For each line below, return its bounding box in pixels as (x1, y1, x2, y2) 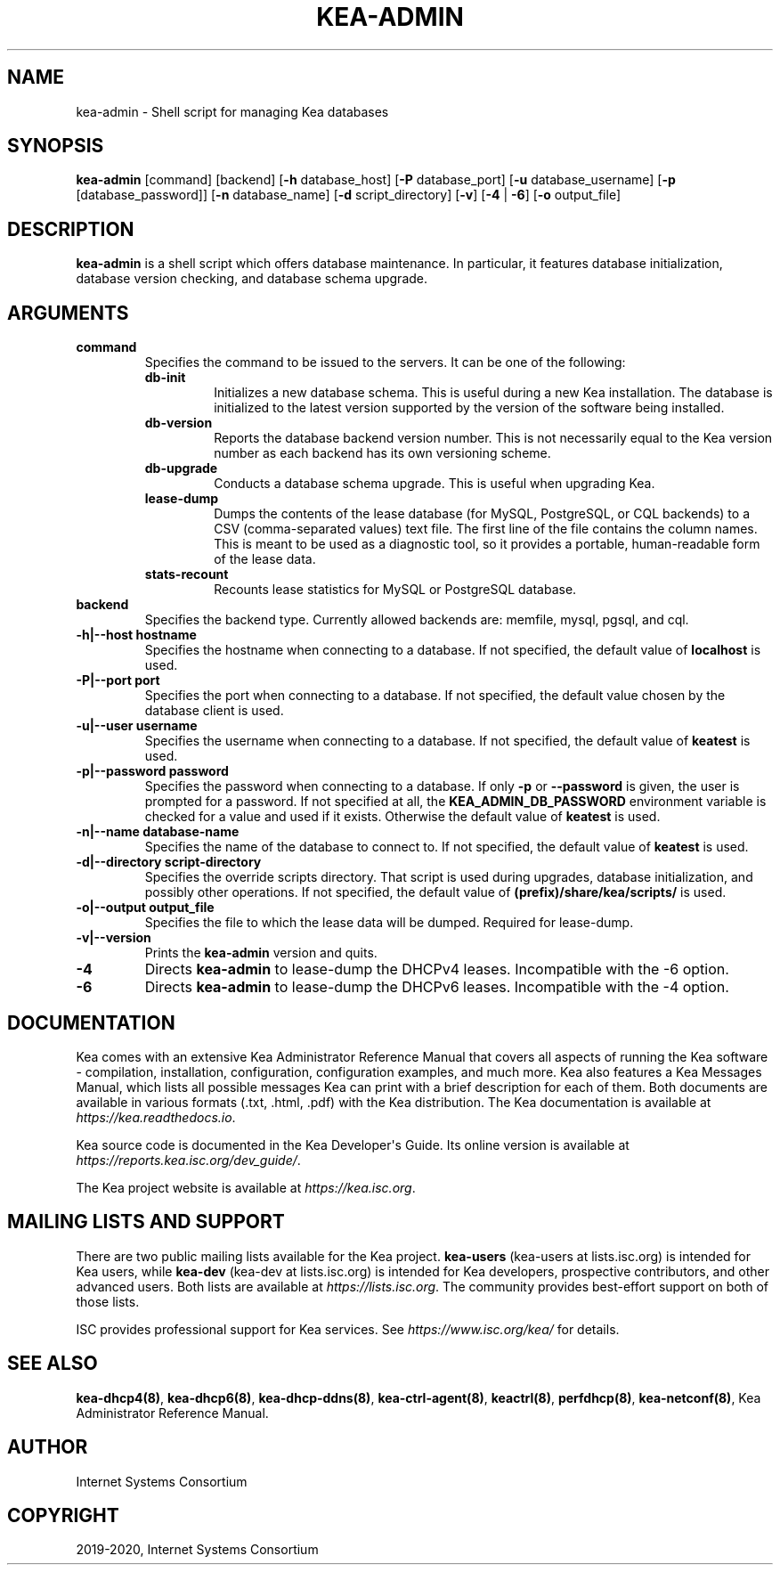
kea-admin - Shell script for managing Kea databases (76, 103, 389, 119)
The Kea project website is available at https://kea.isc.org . (76, 1179, 416, 1195)
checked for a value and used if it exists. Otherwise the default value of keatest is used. (144, 809, 661, 825)
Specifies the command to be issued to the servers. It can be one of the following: (144, 354, 626, 371)
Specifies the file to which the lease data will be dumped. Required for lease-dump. (144, 915, 634, 931)
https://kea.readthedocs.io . (76, 1109, 236, 1125)
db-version (144, 415, 213, 431)
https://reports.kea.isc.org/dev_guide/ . (76, 1152, 301, 1168)
